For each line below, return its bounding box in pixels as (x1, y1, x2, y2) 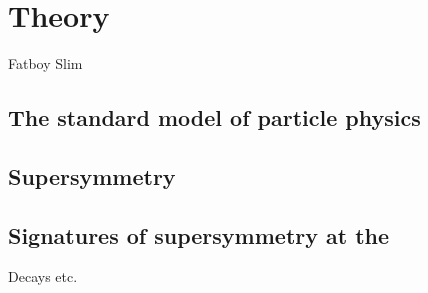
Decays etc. (8, 266, 78, 287)
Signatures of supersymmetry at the (8, 219, 390, 250)
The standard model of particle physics (8, 102, 421, 133)
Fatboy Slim (8, 53, 83, 74)
